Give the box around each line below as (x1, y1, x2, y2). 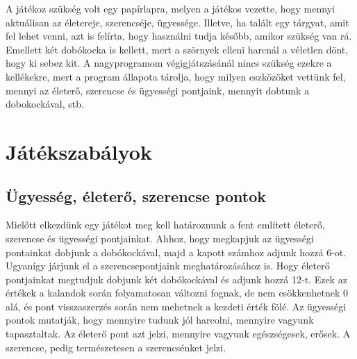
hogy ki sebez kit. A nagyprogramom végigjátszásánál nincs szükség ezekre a (6, 56, 332, 70)
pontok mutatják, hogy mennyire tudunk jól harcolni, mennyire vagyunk (6, 312, 314, 327)
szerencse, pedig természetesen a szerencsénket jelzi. (6, 340, 226, 354)
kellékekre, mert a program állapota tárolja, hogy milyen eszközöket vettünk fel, (6, 69, 346, 83)
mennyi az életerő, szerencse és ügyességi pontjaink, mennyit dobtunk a (6, 83, 310, 97)
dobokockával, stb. (6, 97, 84, 111)
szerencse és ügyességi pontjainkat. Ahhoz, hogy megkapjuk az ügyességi (6, 231, 314, 245)
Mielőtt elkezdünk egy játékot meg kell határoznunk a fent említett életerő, (6, 217, 325, 232)
